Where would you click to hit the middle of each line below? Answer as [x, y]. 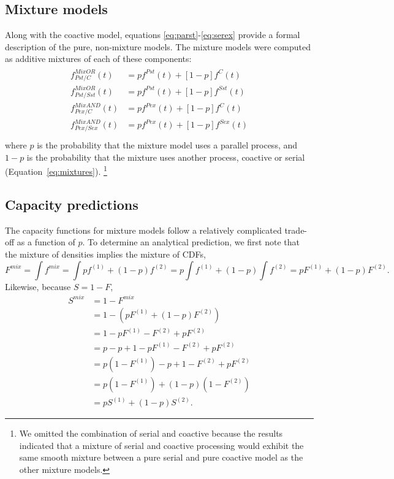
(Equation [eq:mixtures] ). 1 [56, 170]
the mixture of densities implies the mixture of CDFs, [105, 254]
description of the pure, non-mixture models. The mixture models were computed [158, 46]
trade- [296, 230]
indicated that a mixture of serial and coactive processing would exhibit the [161, 445]
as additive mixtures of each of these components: [98, 59]
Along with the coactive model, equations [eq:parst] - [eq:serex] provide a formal [153, 35]
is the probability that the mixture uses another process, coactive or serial [166, 157]
